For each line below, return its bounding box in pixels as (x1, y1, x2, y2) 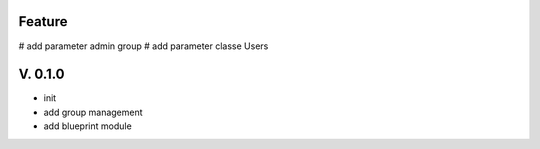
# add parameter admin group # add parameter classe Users (18, 40, 269, 52)
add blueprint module (43, 120, 132, 132)
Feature (18, 13, 68, 30)
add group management (43, 106, 144, 118)
